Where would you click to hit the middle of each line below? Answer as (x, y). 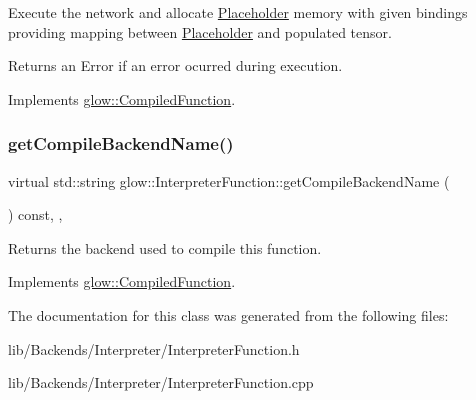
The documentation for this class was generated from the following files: (228, 314)
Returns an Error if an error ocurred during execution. (175, 65)
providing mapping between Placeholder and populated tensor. (200, 31)
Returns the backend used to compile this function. (165, 247)
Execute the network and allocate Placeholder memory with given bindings (238, 12)
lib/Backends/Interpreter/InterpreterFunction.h (154, 348)
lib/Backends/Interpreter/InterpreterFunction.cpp (161, 382)
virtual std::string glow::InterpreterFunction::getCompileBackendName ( (229, 180)
